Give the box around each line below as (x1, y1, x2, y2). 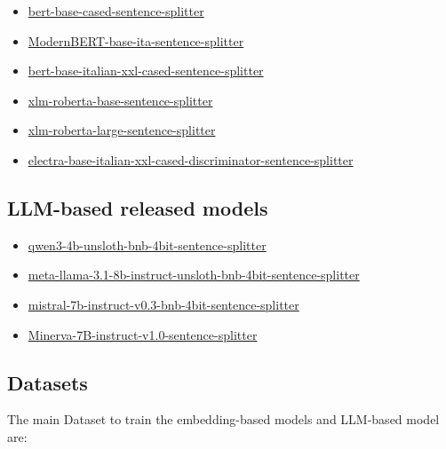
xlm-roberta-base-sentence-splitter (28, 91, 213, 109)
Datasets (7, 368, 88, 396)
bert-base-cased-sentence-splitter (28, 2, 204, 20)
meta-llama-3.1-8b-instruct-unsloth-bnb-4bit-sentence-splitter (28, 265, 360, 284)
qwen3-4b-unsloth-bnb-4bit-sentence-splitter (28, 235, 267, 254)
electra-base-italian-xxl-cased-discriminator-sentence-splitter (28, 150, 354, 169)
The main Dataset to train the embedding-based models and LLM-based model (7, 410, 440, 429)
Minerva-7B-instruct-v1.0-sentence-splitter (28, 325, 258, 343)
